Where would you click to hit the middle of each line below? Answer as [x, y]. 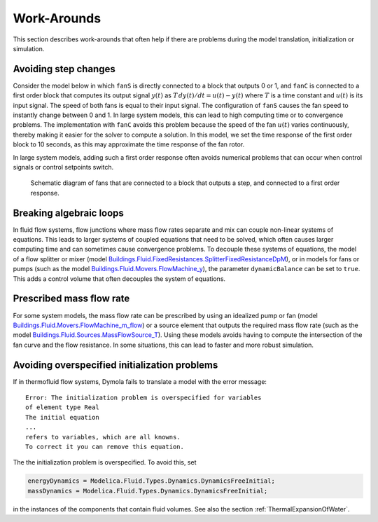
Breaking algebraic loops [68, 213]
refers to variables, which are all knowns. [103, 437]
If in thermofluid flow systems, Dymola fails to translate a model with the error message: [140, 381]
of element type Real [62, 407]
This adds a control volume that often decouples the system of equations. [119, 279]
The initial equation [62, 417]
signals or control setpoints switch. [63, 167]
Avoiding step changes [64, 69]
